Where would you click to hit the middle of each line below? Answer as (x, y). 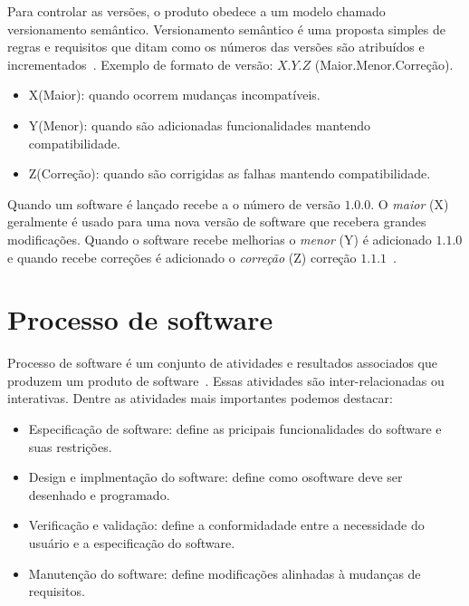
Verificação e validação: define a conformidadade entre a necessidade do (226, 525)
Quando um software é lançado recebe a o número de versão (174, 203)
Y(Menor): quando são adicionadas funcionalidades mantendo (199, 125)
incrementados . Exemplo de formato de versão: (140, 64)
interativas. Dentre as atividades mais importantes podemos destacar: (200, 398)
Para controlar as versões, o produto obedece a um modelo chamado (196, 11)
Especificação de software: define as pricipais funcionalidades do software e (235, 429)
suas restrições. (70, 446)
